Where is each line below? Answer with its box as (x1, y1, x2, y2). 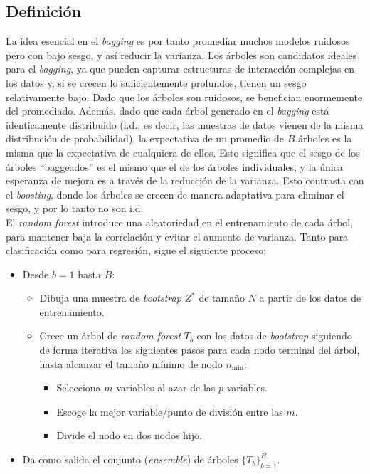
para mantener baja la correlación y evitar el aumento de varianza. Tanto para (6, 228, 349, 243)
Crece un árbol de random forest (39, 328, 181, 343)
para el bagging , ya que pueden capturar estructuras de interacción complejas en (6, 61, 355, 76)
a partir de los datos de (259, 290, 361, 305)
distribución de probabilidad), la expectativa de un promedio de (6, 131, 285, 146)
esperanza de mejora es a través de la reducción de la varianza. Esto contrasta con (6, 173, 364, 188)
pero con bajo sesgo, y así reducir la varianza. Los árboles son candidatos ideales (6, 47, 357, 62)
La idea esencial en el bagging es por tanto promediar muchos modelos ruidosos (6, 33, 350, 48)
